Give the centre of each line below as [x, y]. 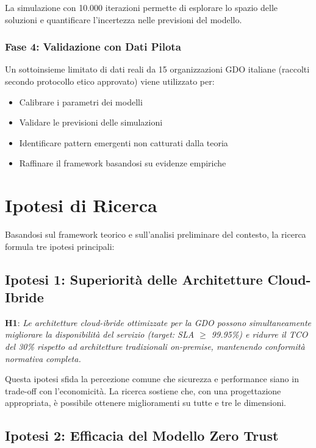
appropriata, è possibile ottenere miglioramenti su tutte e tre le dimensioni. [145, 403]
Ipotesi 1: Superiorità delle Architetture [134, 279]
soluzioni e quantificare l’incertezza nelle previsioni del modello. [124, 19]
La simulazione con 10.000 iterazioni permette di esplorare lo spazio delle [141, 7]
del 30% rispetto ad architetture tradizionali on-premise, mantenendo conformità [155, 347]
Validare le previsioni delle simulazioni [91, 122]
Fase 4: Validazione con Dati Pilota [93, 47]
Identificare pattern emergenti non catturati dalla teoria [124, 142]
